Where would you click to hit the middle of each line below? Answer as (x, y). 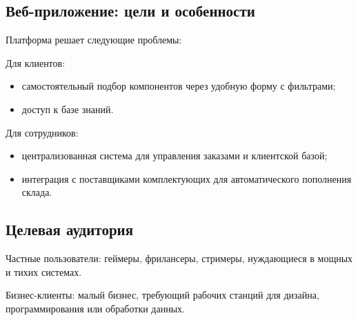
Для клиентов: (36, 62)
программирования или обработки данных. (95, 308)
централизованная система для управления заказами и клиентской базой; (175, 156)
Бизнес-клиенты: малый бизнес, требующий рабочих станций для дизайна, (162, 295)
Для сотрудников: (42, 132)
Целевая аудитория (70, 229)
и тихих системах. (44, 271)
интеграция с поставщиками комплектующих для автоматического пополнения (187, 178)
